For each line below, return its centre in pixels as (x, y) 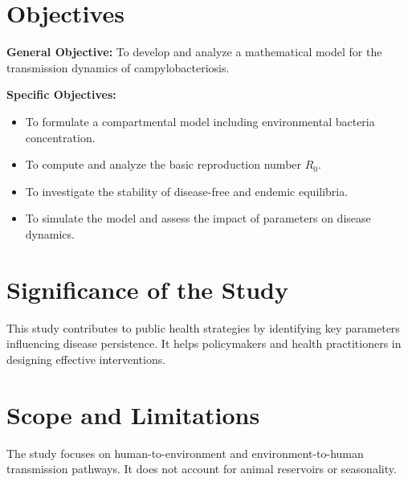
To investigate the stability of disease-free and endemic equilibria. (187, 191)
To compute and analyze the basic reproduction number (163, 164)
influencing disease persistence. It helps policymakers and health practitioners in (204, 343)
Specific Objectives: (61, 94)
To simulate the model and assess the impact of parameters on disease (198, 218)
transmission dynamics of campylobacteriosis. (118, 67)
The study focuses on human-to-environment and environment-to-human (185, 453)
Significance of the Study (148, 289)
